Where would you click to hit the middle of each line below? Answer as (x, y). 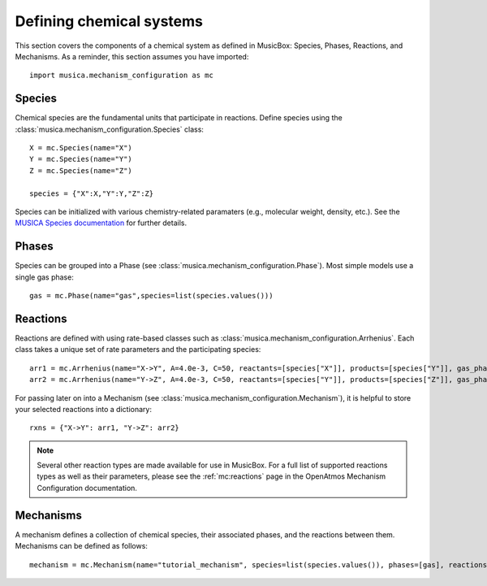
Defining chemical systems (109, 21)
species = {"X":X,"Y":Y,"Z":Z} (92, 193)
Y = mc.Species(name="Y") (81, 159)
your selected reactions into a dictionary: (83, 409)
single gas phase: (45, 277)
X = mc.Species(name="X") (81, 148)
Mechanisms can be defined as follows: (81, 546)
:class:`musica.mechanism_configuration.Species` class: (110, 129)
